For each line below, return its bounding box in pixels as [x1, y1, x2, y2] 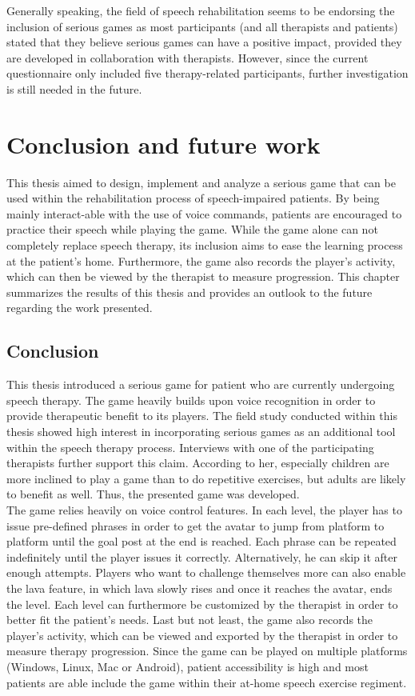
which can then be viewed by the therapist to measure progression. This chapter [6, 268, 400, 285]
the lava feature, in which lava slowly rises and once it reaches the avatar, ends [6, 579, 393, 596]
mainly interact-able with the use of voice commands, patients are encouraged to [6, 205, 402, 222]
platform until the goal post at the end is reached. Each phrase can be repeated [6, 533, 397, 550]
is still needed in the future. [6, 80, 142, 97]
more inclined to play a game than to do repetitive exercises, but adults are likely [6, 470, 406, 486]
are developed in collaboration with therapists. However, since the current [6, 49, 369, 66]
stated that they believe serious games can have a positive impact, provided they [6, 34, 402, 50]
